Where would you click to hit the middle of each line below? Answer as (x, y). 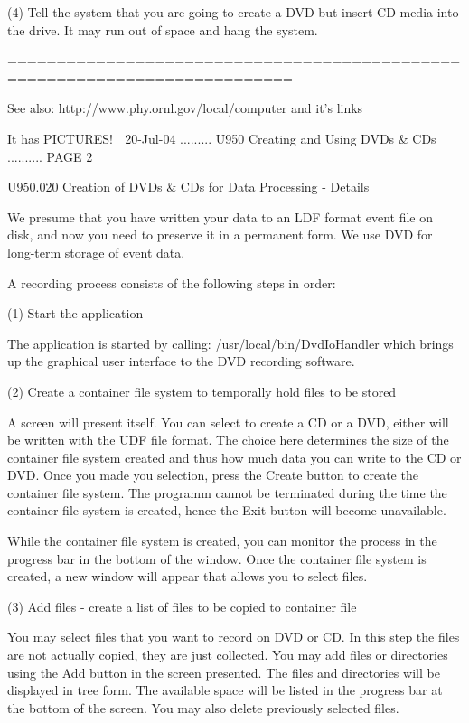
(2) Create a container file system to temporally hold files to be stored (202, 391)
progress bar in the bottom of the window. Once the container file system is (217, 558)
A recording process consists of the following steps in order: (172, 282)
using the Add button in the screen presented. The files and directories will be (224, 672)
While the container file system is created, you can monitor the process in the (222, 541)
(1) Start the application (75, 313)
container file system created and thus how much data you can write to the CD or (234, 457)
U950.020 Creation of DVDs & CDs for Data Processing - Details (188, 187)
